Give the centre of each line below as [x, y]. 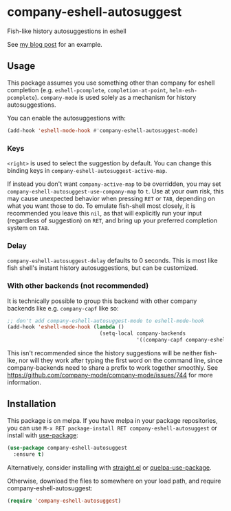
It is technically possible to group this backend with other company [102, 301]
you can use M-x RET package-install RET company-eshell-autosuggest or [112, 428]
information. [24, 382]
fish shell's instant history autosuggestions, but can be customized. [102, 268]
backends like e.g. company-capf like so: [63, 308]
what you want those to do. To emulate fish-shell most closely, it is [101, 206]
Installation [32, 404]
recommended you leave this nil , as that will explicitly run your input [104, 213]
